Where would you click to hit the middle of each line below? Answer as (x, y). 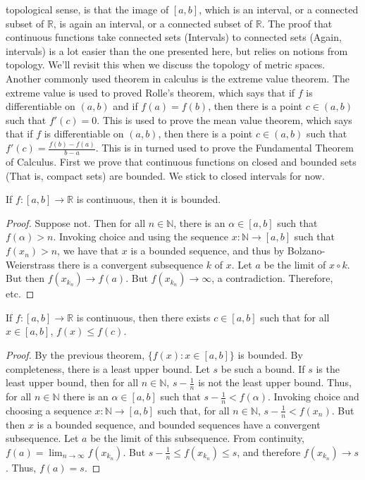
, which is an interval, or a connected (279, 9)
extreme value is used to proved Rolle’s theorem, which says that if (150, 92)
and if (125, 106)
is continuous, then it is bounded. (149, 199)
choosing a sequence (49, 410)
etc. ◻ (20, 294)
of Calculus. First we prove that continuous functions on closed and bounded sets (181, 162)
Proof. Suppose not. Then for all (76, 222)
